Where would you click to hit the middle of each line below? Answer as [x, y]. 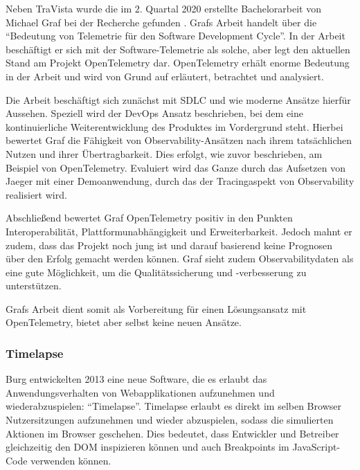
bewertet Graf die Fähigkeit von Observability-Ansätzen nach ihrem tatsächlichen [179, 140]
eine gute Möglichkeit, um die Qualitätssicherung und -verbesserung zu [156, 272]
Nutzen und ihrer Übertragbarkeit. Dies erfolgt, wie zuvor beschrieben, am [164, 153]
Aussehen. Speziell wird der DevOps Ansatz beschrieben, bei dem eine [155, 113]
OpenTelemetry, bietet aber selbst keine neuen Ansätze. [124, 322]
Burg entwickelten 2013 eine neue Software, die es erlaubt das [136, 379]
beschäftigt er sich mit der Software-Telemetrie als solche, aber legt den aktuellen [178, 49]
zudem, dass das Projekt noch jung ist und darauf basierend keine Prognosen [169, 245]
